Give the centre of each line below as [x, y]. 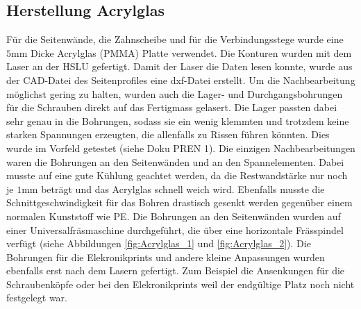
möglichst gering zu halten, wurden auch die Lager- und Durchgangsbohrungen [175, 93]
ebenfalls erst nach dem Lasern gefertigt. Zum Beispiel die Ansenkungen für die [176, 270]
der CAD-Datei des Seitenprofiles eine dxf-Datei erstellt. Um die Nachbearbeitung [181, 80]
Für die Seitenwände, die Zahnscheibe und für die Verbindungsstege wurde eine [175, 39]
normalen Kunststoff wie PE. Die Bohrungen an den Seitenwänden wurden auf [174, 216]
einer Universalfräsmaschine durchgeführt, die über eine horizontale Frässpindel [175, 229]
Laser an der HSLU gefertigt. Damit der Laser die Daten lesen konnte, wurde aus [179, 66]
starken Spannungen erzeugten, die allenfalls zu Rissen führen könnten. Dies [168, 134]
